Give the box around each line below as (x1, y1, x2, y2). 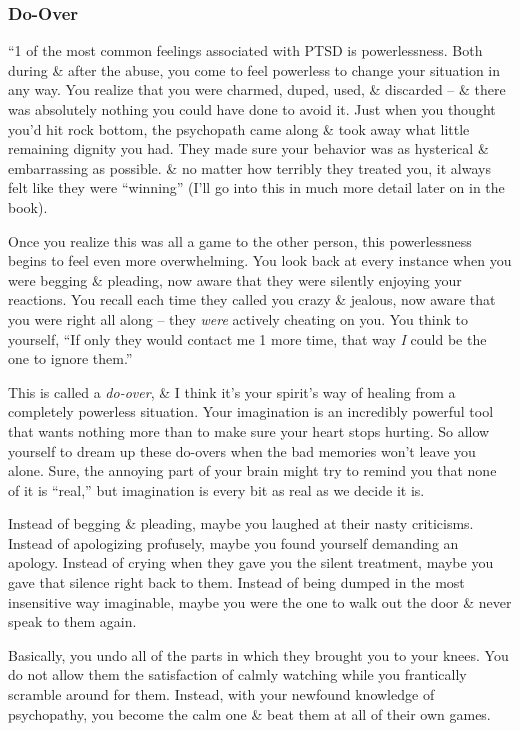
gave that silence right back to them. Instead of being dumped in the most (8, 572, 465, 593)
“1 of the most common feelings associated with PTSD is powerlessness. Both (8, 40, 483, 61)
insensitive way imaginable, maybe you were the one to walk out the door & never (8, 591, 512, 612)
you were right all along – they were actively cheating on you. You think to (8, 308, 468, 329)
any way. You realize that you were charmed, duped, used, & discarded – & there (8, 79, 506, 100)
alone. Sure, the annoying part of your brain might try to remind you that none (8, 460, 497, 481)
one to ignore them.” (8, 348, 133, 369)
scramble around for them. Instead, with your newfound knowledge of (8, 684, 435, 705)
